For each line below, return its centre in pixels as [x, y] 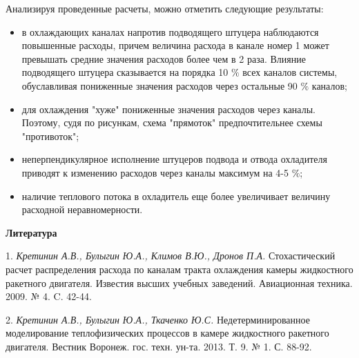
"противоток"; [50, 136]
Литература [31, 232]
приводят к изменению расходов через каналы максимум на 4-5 [155, 172]
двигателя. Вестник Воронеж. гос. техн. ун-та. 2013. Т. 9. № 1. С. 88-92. [159, 346]
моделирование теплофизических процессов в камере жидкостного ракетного [167, 333]
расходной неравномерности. [82, 209]
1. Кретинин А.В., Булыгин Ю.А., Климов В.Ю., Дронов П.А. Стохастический [171, 256]
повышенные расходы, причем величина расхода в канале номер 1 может [175, 45]
